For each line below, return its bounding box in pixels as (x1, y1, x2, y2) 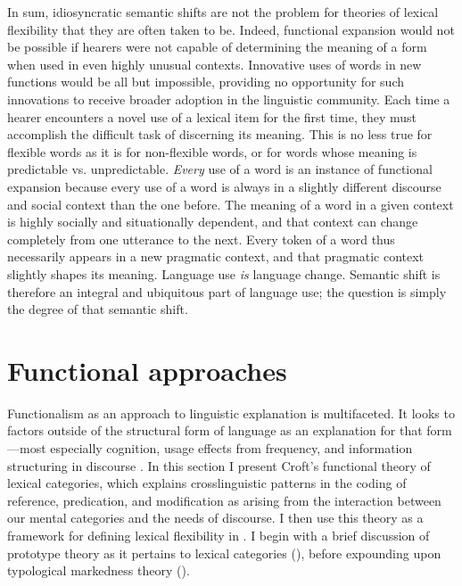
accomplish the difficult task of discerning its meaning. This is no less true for (7, 125, 433, 144)
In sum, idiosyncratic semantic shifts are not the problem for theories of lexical (7, 3, 439, 21)
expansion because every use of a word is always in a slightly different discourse (7, 177, 441, 195)
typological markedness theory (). (7, 561, 190, 580)
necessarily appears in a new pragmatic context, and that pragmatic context (7, 247, 425, 266)
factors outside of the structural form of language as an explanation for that (7, 421, 423, 440)
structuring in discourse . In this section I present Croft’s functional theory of (7, 456, 431, 475)
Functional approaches (7, 351, 287, 388)
